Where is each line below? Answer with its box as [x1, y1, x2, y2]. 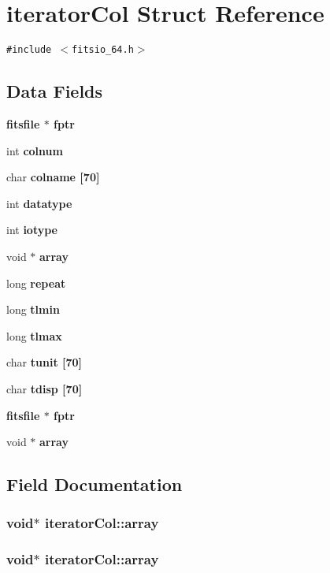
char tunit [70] [6, 354, 83, 370]
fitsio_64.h [72, 44, 134, 56]
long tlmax [6, 327, 62, 344]
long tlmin [6, 301, 60, 318]
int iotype [6, 221, 58, 238]
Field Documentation [6, 472, 183, 497]
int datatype [6, 195, 72, 211]
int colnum [6, 142, 63, 158]
